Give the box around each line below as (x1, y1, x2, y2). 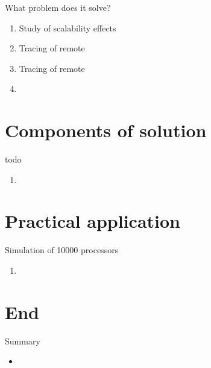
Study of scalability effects (19, 21, 116, 34)
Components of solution (5, 118, 207, 143)
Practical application (5, 208, 181, 233)
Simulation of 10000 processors (5, 244, 119, 256)
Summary (5, 334, 40, 347)
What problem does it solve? (5, 1, 111, 13)
